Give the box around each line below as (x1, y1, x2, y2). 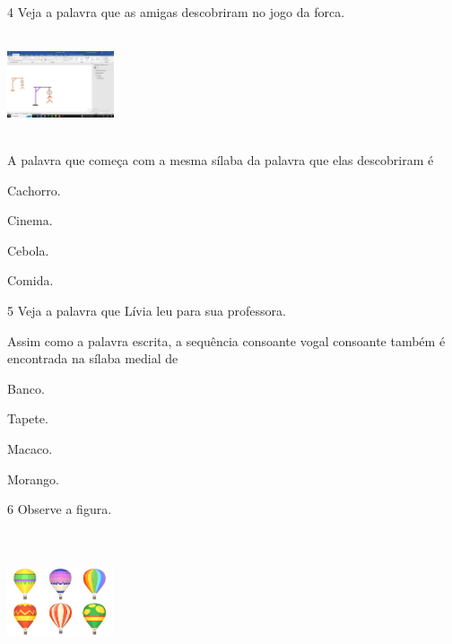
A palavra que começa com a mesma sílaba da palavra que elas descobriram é (7, 150, 434, 169)
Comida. (7, 271, 54, 290)
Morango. (7, 469, 60, 488)
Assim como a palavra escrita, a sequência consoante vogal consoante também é (7, 331, 446, 350)
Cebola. (7, 240, 49, 259)
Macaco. (7, 439, 53, 457)
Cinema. (7, 211, 53, 230)
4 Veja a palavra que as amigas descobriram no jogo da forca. (7, 3, 345, 21)
